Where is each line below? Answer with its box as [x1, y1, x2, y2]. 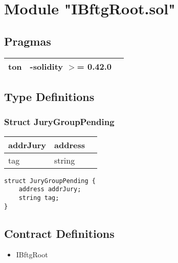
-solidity [30, 60, 63, 72]
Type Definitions [4, 88, 95, 104]
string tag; [18, 194, 59, 201]
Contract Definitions [4, 225, 115, 241]
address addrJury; [18, 186, 81, 193]
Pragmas [4, 33, 51, 49]
